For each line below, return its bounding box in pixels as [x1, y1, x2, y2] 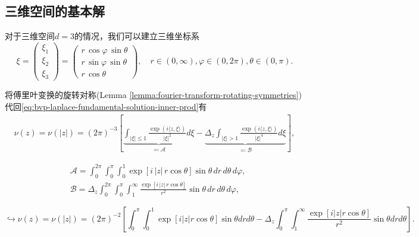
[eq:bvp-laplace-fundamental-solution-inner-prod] [21, 100, 199, 112]
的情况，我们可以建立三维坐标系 [74, 30, 199, 42]
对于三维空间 [5, 30, 55, 42]
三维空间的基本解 [5, 2, 105, 20]
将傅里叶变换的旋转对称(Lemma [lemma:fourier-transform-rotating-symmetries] [5, 89, 299, 101]
